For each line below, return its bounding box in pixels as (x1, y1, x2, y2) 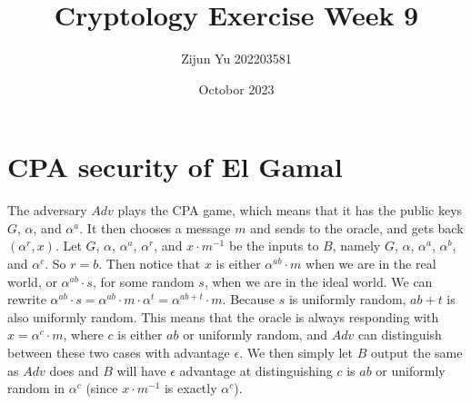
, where (63, 325, 104, 344)
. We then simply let (239, 343, 354, 361)
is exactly (164, 379, 217, 398)
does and (49, 360, 99, 379)
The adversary (7, 201, 87, 220)
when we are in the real (306, 254, 436, 273)
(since (85, 379, 118, 398)
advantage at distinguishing (179, 360, 333, 379)
